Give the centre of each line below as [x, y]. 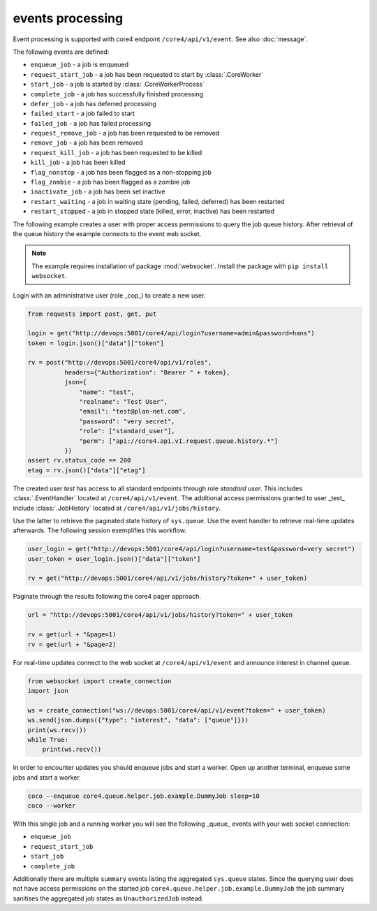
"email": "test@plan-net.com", [133, 411]
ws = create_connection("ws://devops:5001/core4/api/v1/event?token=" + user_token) [177, 710]
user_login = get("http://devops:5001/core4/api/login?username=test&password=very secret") [191, 549]
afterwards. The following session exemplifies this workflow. [99, 530]
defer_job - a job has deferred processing [93, 103]
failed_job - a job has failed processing [91, 123]
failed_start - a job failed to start [83, 114]
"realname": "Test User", [123, 402]
